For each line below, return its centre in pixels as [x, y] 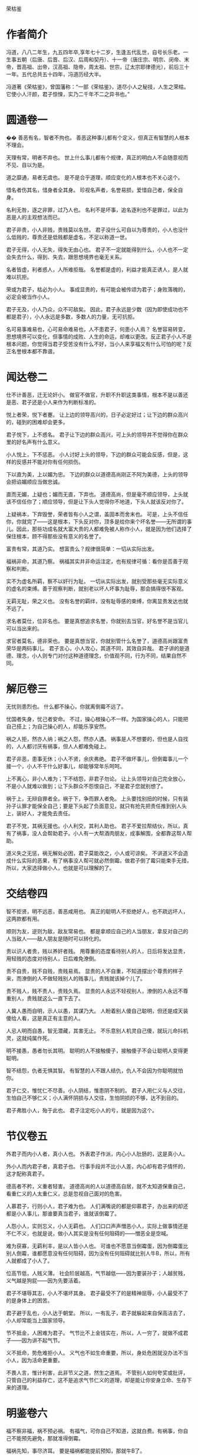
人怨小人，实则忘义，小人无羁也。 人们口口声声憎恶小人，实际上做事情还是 [97, 1226]
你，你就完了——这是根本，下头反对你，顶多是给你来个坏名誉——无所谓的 [96, 521]
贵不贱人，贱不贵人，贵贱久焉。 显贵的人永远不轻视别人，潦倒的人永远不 [95, 991]
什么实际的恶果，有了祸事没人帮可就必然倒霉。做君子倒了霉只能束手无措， [101, 860]
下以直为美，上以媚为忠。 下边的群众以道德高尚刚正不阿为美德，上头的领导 [97, 474]
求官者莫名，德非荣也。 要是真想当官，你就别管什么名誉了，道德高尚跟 [92, 641]
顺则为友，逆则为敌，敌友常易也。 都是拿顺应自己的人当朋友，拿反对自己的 [97, 931]
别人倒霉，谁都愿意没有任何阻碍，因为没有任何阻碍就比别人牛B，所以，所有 [98, 1253]
